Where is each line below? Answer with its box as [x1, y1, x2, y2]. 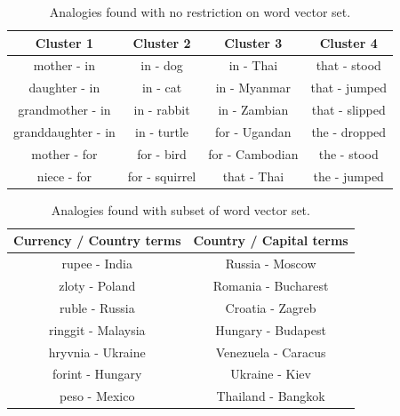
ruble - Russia [59, 298, 135, 316]
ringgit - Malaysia [48, 320, 146, 339]
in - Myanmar [215, 78, 292, 97]
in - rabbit [133, 100, 190, 119]
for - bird [137, 144, 187, 163]
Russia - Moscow [225, 254, 316, 273]
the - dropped [311, 122, 387, 140]
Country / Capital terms [193, 231, 348, 250]
